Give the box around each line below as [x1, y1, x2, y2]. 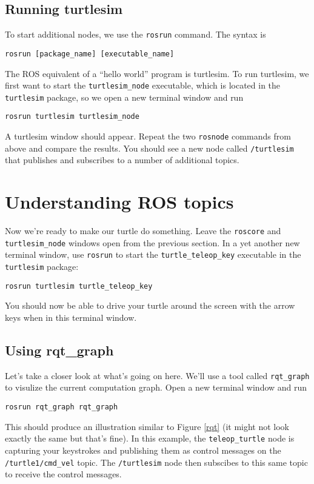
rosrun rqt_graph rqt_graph [5, 403, 118, 412]
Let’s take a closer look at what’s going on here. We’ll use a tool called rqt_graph [5, 369, 310, 381]
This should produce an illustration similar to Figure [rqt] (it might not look [5, 420, 290, 432]
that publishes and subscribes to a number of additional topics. [5, 153, 239, 166]
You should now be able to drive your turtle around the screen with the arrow [5, 299, 295, 312]
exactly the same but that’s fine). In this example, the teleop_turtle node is [5, 432, 295, 445]
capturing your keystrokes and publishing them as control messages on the [5, 443, 281, 456]
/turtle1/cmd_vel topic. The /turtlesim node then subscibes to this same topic [5, 455, 308, 468]
